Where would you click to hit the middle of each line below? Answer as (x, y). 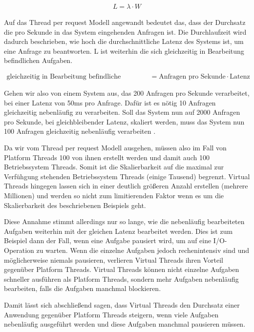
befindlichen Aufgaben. (38, 60)
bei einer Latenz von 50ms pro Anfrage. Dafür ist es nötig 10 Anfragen (110, 102)
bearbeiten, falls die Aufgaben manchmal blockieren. (83, 288)
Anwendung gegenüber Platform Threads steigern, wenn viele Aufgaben (111, 314)
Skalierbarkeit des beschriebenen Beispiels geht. (75, 205)
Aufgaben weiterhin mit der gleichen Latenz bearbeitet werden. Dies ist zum (118, 231)
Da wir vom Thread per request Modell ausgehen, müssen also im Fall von (115, 147)
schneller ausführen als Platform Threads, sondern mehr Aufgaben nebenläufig (121, 279)
